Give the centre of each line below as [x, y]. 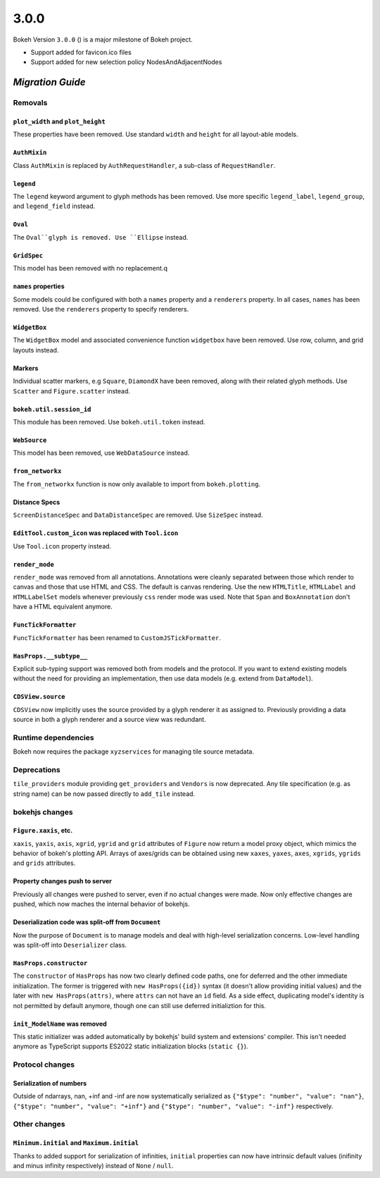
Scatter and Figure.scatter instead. [71, 391]
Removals [30, 103]
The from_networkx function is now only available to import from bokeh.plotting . [137, 484]
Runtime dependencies [53, 737]
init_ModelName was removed [60, 1024]
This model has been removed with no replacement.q [90, 269]
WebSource [30, 440]
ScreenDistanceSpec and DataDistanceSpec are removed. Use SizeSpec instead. [138, 515]
